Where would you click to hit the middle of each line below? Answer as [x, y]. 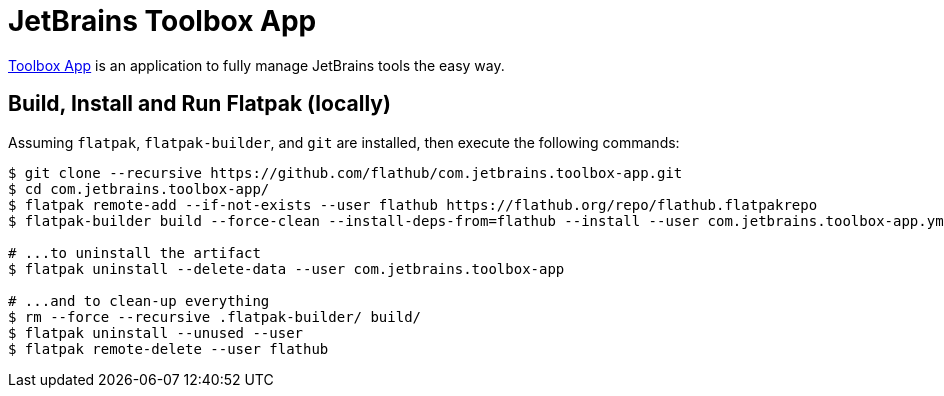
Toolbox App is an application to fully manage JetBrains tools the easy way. [256, 65]
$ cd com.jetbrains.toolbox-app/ [139, 188]
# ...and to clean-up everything [139, 300]
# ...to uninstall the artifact [134, 252]
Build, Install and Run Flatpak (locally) [199, 104]
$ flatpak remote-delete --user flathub [168, 348]
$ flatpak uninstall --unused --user [156, 332]
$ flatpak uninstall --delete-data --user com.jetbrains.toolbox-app [286, 268]
